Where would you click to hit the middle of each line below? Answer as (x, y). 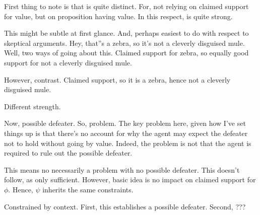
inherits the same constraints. (88, 189)
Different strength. (32, 106)
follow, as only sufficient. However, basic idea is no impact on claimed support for (130, 180)
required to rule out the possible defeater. (68, 153)
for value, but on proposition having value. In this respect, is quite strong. (118, 16)
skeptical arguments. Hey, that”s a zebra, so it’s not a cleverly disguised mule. (124, 43)
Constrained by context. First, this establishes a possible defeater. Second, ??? (125, 206)
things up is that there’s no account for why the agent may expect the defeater (126, 133)
